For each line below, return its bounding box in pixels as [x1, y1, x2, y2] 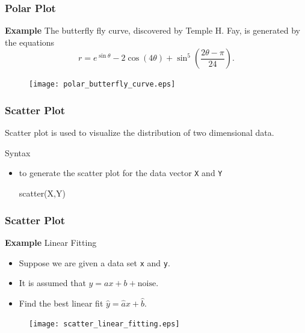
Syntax [5, 146, 31, 159]
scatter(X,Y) [19, 187, 66, 200]
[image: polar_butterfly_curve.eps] [29, 80, 176, 89]
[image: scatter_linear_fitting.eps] [29, 320, 180, 329]
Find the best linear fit [19, 296, 103, 309]
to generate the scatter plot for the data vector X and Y [19, 166, 223, 179]
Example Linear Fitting [5, 236, 97, 248]
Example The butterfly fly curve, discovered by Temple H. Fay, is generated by [5, 24, 300, 37]
